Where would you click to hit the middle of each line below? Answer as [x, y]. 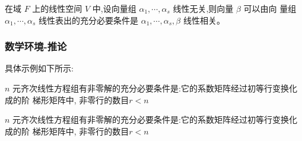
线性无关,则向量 [203, 8]
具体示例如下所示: [39, 68]
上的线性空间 [57, 8]
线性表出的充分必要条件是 [89, 20]
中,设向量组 [114, 8]
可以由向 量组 [270, 8]
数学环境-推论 [36, 46]
